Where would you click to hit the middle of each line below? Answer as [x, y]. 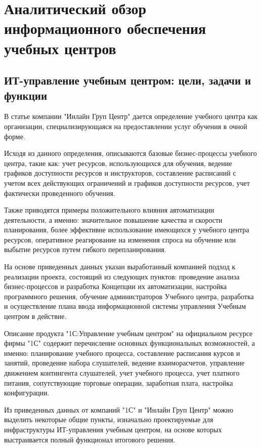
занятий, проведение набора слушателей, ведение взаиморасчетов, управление [124, 363]
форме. [15, 136]
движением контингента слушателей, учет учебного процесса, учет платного [122, 373]
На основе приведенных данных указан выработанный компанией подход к [120, 267]
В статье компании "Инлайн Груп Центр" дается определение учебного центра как [131, 116]
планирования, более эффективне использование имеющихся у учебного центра [127, 230]
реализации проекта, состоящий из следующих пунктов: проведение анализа [122, 276]
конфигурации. [27, 393]
